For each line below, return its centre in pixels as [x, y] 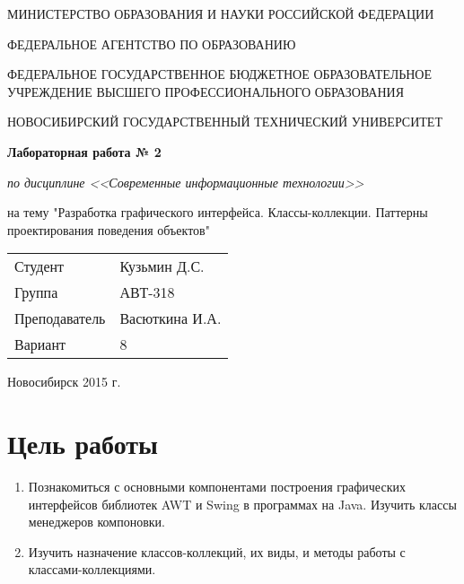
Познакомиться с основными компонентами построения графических [217, 487]
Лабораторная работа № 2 [84, 151]
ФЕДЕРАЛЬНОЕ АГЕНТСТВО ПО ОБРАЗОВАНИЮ [152, 44]
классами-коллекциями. [92, 569]
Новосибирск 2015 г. [64, 382]
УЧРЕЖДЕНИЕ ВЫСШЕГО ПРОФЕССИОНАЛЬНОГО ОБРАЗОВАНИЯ [206, 91]
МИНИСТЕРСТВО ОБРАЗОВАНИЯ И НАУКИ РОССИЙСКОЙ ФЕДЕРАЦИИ [221, 13]
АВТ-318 [147, 292]
